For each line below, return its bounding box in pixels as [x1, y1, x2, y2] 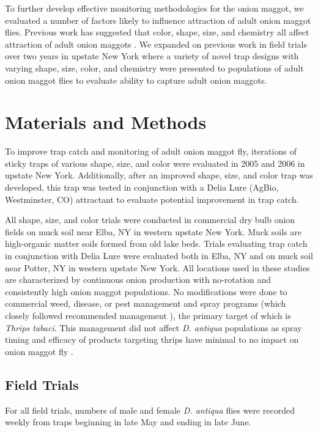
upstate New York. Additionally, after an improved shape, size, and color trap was [5, 169, 313, 181]
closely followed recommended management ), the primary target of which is [5, 309, 291, 321]
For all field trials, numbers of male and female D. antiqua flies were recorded [5, 403, 295, 416]
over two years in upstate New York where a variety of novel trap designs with [5, 49, 299, 62]
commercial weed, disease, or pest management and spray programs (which [5, 297, 286, 310]
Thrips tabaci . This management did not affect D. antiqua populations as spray [5, 321, 302, 334]
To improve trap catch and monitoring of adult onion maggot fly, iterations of [5, 145, 297, 158]
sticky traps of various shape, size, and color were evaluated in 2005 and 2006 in [5, 156, 305, 169]
